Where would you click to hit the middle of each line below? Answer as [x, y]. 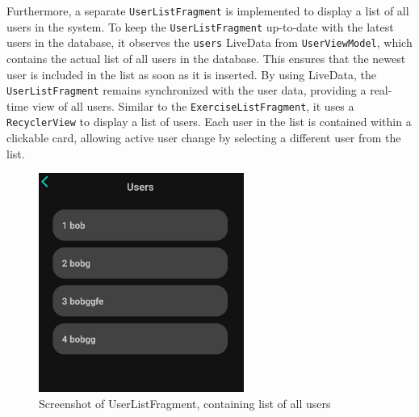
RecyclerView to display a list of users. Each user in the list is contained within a [209, 122]
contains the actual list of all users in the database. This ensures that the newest [206, 58]
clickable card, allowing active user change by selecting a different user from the [204, 138]
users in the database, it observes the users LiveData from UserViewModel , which [209, 42]
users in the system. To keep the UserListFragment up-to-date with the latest [200, 26]
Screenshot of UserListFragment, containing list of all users [185, 403]
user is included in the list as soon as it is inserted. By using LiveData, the [191, 74]
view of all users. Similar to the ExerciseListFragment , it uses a [193, 105]
